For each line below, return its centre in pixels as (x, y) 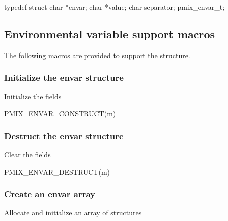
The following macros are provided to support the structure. (97, 55)
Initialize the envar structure (64, 77)
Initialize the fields (33, 96)
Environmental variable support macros (110, 34)
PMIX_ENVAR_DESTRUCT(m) (57, 171)
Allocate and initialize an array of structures (73, 213)
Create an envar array (50, 194)
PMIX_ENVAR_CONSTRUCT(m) (60, 113)
